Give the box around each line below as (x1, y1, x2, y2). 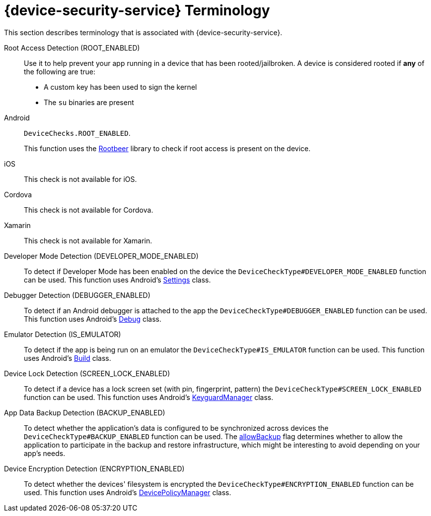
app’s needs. (24, 449, 66, 458)
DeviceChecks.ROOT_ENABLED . (24, 128, 131, 137)
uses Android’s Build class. (24, 353, 111, 362)
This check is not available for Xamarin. (24, 236, 152, 245)
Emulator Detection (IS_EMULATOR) (4, 330, 121, 339)
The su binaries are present (44, 98, 134, 107)
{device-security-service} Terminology (4, 2, 270, 19)
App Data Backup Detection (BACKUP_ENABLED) (4, 408, 165, 417)
